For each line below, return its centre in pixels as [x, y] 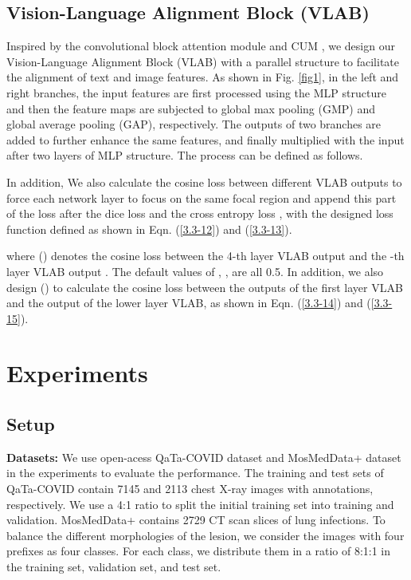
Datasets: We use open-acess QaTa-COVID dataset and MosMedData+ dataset [204, 457]
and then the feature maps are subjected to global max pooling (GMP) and [191, 108]
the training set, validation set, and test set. [114, 567]
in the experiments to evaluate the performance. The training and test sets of [195, 473]
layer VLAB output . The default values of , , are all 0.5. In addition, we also [195, 271]
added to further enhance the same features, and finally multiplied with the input [205, 139]
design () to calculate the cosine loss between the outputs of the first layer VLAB [205, 287]
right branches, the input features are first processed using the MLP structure [196, 92]
